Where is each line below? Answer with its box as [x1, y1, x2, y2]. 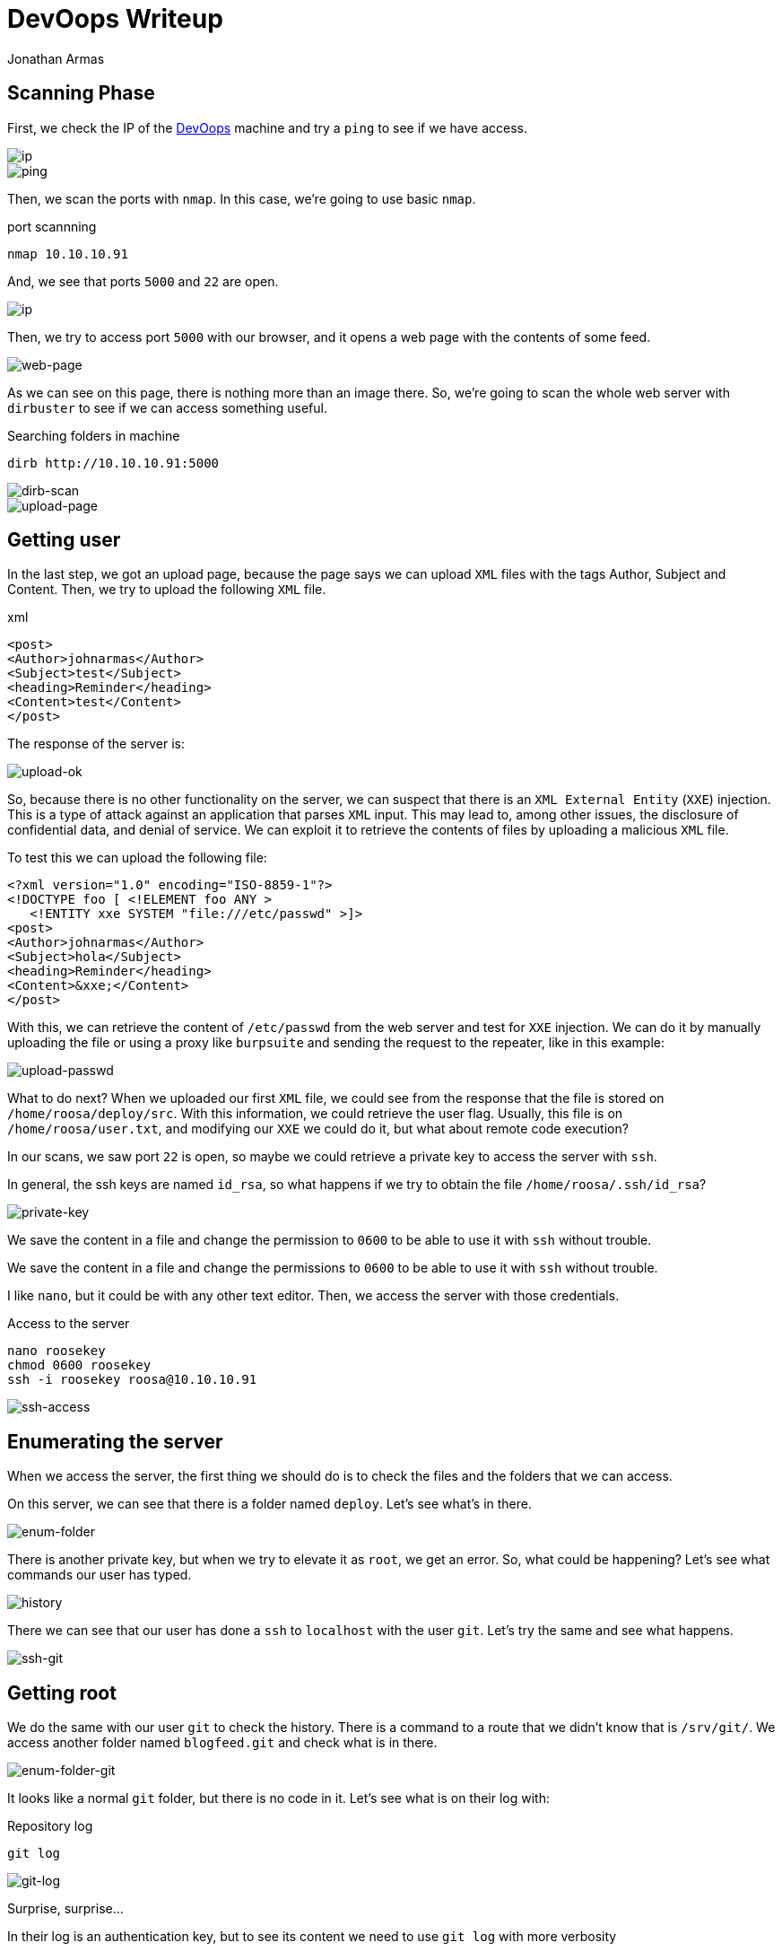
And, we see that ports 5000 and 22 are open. [7, 273, 279, 289]
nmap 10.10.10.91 [7, 246, 128, 261]
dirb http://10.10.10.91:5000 [7, 455, 220, 470]
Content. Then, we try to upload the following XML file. [7, 582, 326, 598]
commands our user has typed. [7, 1567, 192, 1583]
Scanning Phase [7, 82, 155, 105]
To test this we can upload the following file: [7, 850, 267, 866]
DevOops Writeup [7, 4, 223, 34]
